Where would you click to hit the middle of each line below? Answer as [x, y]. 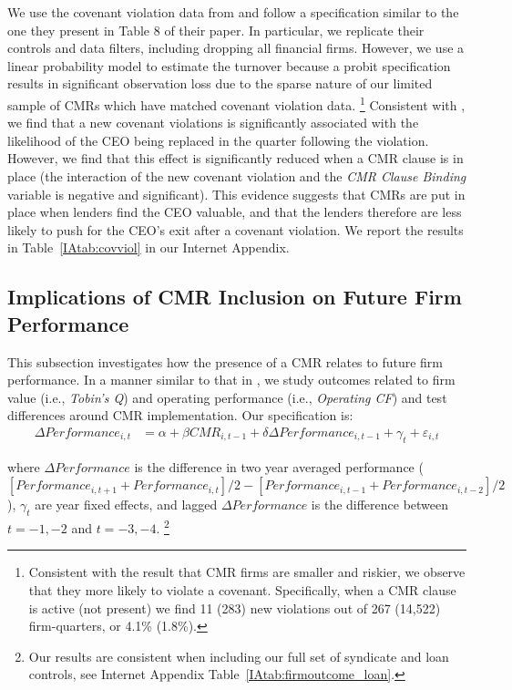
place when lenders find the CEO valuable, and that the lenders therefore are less [235, 212]
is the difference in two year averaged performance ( [279, 466]
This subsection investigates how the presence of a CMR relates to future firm [225, 361]
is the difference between [380, 505]
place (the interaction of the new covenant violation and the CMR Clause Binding [237, 176]
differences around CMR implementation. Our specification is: [180, 415]
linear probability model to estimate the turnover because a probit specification [229, 65]
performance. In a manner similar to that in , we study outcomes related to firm [231, 380]
